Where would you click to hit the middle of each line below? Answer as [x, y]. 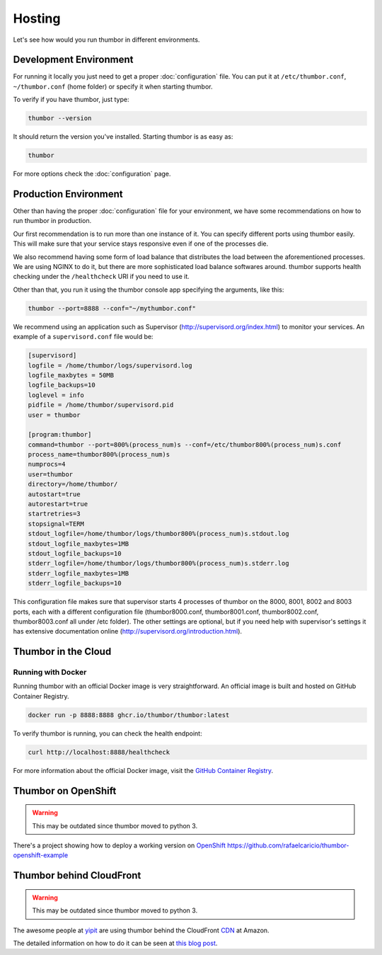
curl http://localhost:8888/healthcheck [99, 752]
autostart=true [54, 494]
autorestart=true [58, 504]
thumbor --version [60, 118]
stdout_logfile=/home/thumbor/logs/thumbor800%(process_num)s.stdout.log [158, 534]
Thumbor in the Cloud [62, 652]
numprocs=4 [47, 464]
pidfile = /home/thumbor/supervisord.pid [101, 405]
